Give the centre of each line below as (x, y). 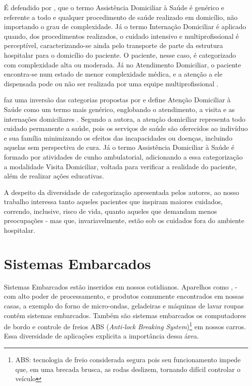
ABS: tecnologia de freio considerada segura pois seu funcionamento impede (128, 359)
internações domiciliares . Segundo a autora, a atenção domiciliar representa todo (125, 119)
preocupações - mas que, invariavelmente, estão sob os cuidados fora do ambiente (124, 220)
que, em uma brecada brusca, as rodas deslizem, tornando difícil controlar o (128, 369)
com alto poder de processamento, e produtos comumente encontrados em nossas (124, 296)
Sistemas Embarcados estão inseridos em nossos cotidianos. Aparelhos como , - (121, 286)
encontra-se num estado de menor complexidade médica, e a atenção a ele (113, 74)
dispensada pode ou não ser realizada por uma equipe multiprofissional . (111, 83)
